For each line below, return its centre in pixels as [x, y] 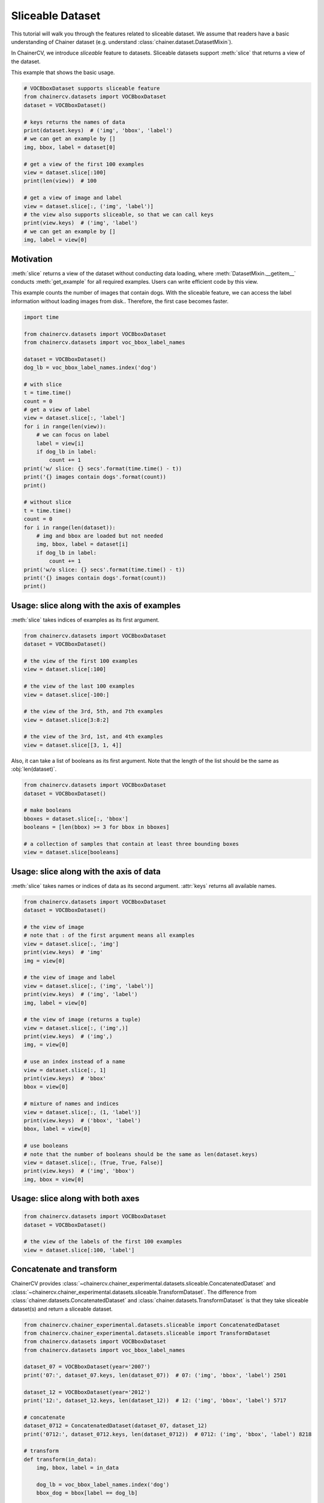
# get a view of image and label [73, 198]
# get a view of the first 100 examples [84, 164]
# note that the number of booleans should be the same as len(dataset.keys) [141, 1154]
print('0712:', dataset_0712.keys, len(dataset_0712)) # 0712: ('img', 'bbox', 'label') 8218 [168, 1434]
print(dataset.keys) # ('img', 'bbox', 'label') [98, 130]
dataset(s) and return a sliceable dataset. [62, 1309]
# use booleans [46, 1146]
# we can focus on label [73, 435]
